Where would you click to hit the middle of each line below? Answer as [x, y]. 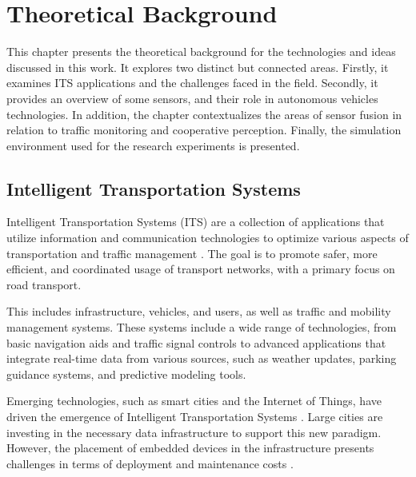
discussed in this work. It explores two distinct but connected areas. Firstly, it [198, 67]
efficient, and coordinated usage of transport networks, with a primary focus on [201, 269]
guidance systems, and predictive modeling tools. [126, 374]
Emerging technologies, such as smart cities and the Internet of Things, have [194, 401]
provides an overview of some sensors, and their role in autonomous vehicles [192, 98]
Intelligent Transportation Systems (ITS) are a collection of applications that [196, 222]
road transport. [44, 284]
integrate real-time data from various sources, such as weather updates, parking [202, 358]
